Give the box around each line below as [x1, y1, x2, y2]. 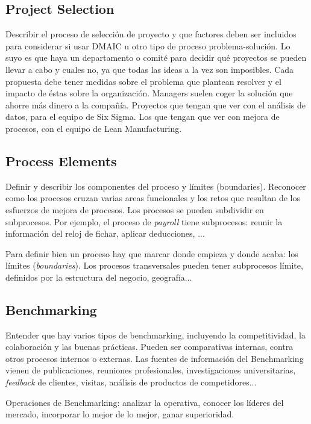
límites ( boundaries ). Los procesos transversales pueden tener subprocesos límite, [5, 259, 303, 272]
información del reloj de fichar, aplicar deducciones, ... [5, 227, 205, 240]
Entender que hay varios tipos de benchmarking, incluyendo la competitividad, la [5, 328, 306, 341]
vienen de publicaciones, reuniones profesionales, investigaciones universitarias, [5, 364, 296, 376]
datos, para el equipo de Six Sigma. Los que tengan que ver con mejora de [5, 110, 280, 123]
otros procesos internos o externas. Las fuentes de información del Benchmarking [5, 352, 304, 364]
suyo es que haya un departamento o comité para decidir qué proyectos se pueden [5, 51, 307, 64]
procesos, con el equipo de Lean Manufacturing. [5, 122, 182, 134]
